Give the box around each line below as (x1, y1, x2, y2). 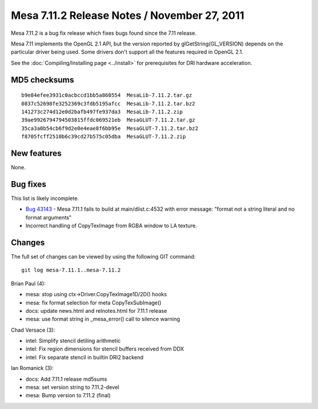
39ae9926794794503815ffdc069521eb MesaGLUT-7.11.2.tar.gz (21, 117, 196, 123)
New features (11, 148, 62, 158)
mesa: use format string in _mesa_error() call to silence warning (25, 316, 180, 323)
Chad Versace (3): (11, 326, 55, 333)
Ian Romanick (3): (11, 365, 54, 372)
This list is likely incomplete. (11, 195, 79, 202)
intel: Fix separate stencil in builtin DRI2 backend (25, 354, 144, 361)
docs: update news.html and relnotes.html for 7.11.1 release (25, 307, 167, 314)
